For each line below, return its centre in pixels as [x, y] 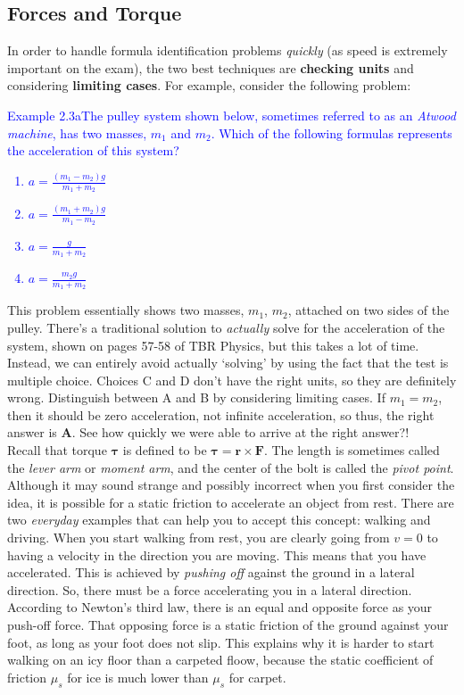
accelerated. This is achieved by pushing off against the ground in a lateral [211, 572]
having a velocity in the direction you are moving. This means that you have [217, 554]
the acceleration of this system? [93, 150]
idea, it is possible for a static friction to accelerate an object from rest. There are [231, 502]
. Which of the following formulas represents [331, 132]
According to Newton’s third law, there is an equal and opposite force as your [220, 607]
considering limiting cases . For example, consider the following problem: [209, 85]
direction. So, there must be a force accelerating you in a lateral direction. [210, 589]
